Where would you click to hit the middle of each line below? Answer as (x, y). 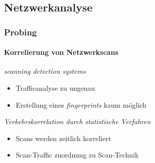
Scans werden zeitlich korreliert (63, 138)
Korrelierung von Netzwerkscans (61, 52)
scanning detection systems (45, 71)
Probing (20, 32)
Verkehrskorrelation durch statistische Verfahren (77, 121)
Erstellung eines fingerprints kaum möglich (81, 104)
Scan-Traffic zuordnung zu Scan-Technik (77, 155)
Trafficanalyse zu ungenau (55, 88)
